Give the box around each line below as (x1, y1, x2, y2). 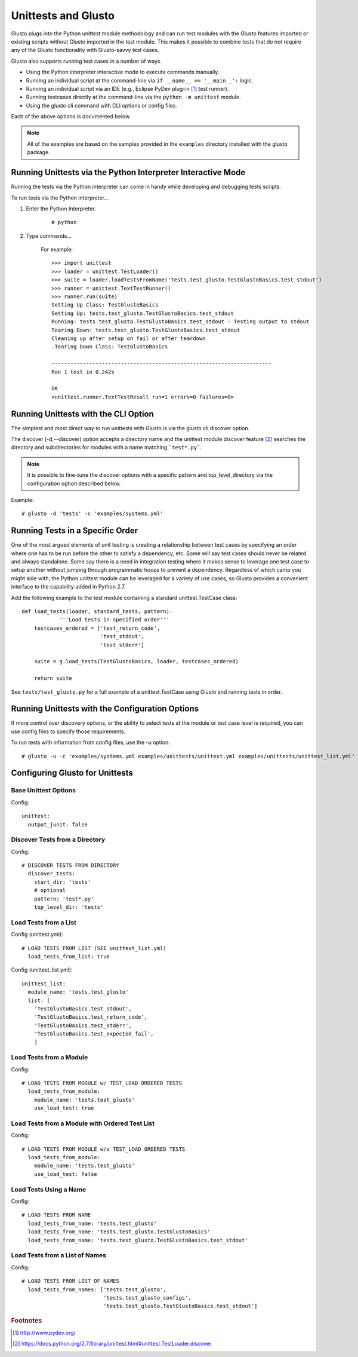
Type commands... (26, 232, 72, 239)
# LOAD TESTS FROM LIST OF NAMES (21, 1278, 119, 1285)
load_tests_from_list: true (27, 953, 110, 960)
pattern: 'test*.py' (33, 895, 94, 902)
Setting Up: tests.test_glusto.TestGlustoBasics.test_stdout (51, 310, 234, 317)
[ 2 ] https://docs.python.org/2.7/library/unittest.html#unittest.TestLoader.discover (13, 1340, 212, 1347)
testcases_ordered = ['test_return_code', (33, 624, 161, 632)
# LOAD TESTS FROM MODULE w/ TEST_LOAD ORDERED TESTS (21, 1080, 182, 1086)
